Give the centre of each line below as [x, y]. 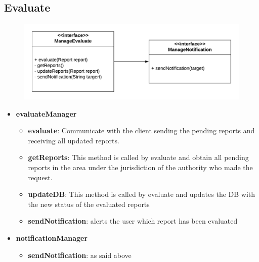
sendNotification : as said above [80, 255]
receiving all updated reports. [74, 140]
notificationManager [52, 238]
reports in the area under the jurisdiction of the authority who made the [140, 167]
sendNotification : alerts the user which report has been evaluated [133, 221]
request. [40, 177]
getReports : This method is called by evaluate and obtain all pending [138, 157]
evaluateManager [46, 113]
